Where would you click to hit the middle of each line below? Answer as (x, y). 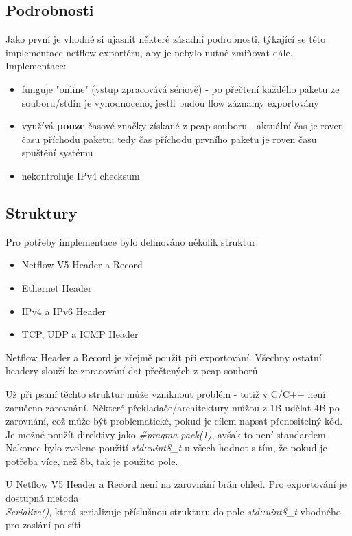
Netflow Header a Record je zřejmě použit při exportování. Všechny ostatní (164, 357)
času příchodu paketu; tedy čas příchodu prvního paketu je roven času (169, 139)
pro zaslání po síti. (45, 525)
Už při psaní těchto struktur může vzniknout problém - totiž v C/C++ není (166, 393)
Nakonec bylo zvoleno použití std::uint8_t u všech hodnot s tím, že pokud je (166, 448)
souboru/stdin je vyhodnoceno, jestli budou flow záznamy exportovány (170, 102)
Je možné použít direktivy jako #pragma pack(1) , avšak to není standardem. (167, 434)
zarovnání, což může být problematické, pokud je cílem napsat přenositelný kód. (174, 421)
